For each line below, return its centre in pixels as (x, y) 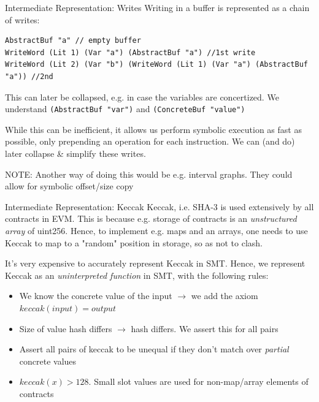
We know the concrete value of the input (96, 296)
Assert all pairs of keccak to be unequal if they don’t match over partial (154, 349)
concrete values (48, 361)
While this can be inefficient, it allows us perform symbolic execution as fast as (153, 129)
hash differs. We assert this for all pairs (205, 328)
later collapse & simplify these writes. (75, 153)
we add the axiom (225, 296)
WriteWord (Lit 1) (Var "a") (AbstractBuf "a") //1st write (130, 52)
